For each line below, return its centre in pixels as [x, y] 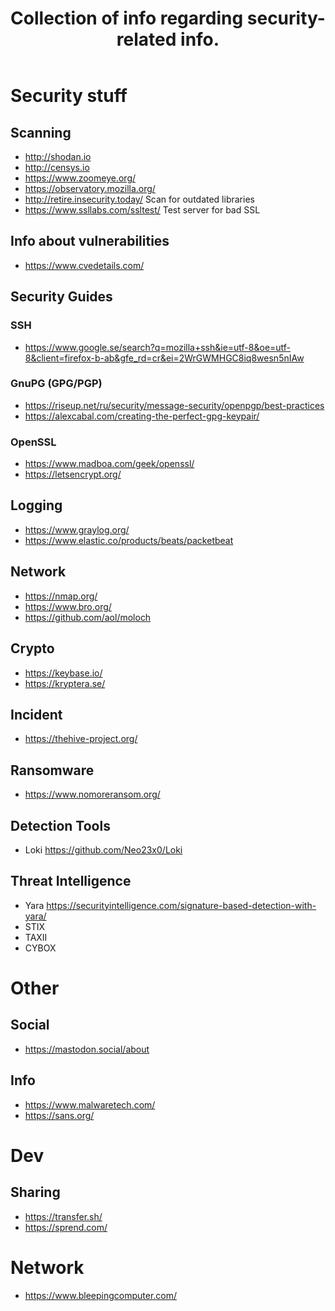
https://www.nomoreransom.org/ [92, 794]
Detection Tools [60, 825]
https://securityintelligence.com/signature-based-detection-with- [181, 905]
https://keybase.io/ [63, 673]
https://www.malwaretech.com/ [90, 1104]
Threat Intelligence [71, 881]
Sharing [35, 1192]
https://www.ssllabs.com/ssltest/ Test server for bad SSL [142, 210]
